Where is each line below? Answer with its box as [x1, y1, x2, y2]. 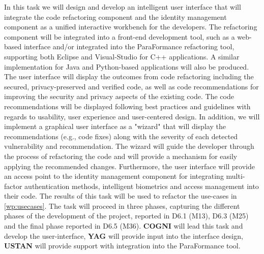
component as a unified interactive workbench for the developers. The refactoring [4, 21, 257, 32]
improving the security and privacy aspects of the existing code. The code [4, 91, 234, 102]
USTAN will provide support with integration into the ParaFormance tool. [4, 240, 241, 251]
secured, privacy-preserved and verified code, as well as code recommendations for [4, 81, 259, 91]
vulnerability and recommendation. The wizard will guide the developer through [4, 141, 254, 151]
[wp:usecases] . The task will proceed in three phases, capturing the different [4, 200, 240, 211]
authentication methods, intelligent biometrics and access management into [24, 180, 259, 191]
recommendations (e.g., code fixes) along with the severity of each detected [4, 131, 238, 141]
